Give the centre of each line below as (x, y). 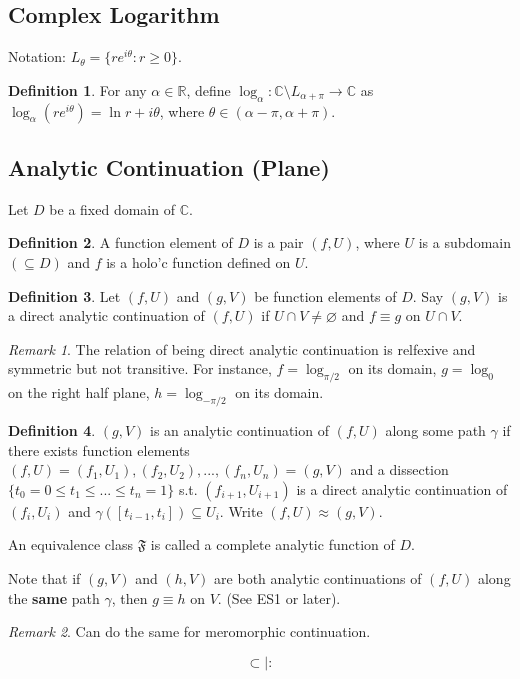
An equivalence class (70, 544)
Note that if (44, 577)
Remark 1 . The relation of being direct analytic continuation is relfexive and (242, 348)
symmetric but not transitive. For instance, (140, 368)
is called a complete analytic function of (272, 544)
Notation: (37, 56)
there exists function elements (99, 449)
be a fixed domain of (112, 208)
